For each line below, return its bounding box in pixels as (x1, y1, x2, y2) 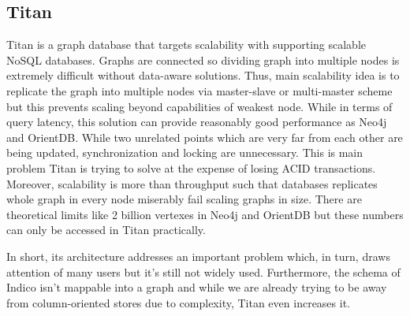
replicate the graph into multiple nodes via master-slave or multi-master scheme (6, 82, 393, 99)
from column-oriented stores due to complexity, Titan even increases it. (6, 294, 350, 310)
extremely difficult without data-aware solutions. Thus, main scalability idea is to (6, 67, 400, 84)
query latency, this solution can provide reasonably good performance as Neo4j (6, 113, 387, 130)
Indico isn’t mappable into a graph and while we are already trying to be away (6, 279, 387, 296)
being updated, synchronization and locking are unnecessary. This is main (6, 144, 363, 161)
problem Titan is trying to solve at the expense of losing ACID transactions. (6, 159, 376, 176)
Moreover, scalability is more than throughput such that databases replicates (6, 175, 378, 191)
